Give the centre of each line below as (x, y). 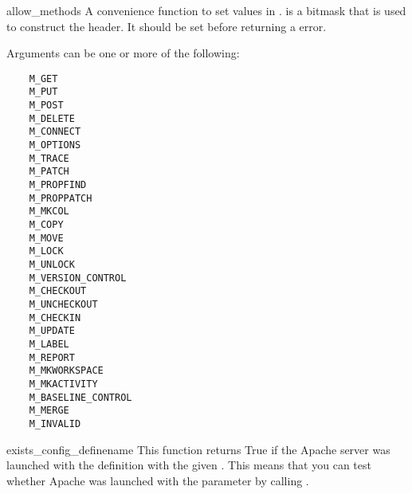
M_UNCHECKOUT (63, 304)
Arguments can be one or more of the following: (123, 53)
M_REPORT (52, 357)
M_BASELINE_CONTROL (80, 397)
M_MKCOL (49, 212)
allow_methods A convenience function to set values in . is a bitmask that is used (206, 10)
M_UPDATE (52, 331)
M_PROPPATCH (61, 198)
